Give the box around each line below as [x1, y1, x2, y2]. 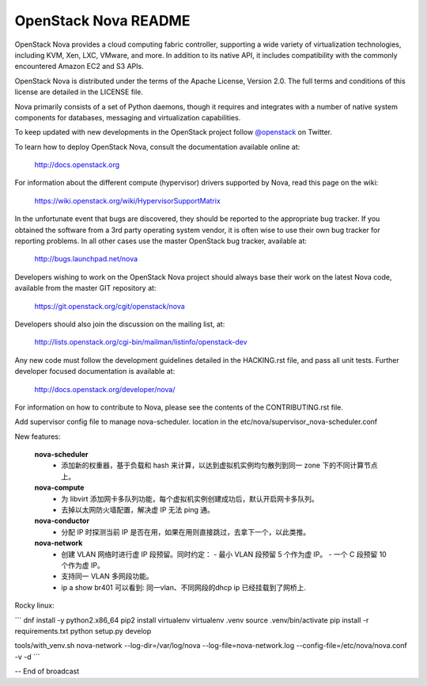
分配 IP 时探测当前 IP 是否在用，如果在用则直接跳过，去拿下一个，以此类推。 [61, 527, 311, 536]
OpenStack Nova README [14, 12, 191, 29]
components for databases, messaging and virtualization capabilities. [14, 112, 241, 122]
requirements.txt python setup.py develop [14, 626, 152, 635]
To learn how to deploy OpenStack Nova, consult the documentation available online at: [14, 142, 300, 151]
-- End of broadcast [14, 666, 80, 676]
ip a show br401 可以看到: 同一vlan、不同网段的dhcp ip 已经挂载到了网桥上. [61, 582, 306, 592]
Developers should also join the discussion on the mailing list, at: [14, 319, 225, 329]
